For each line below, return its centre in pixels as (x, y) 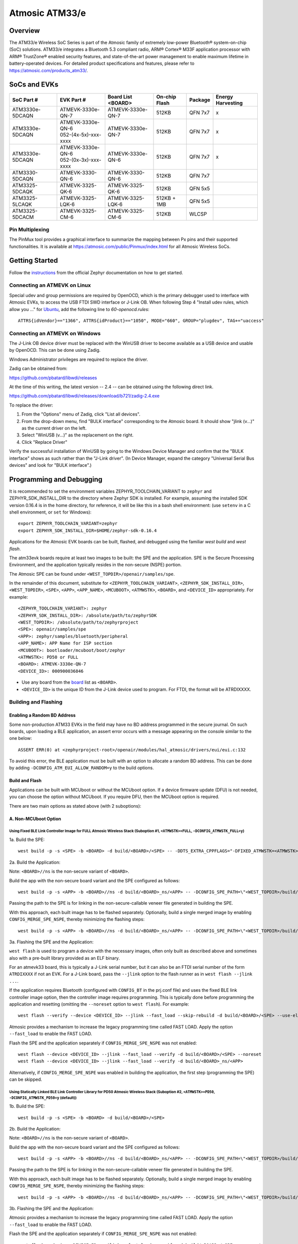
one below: (21, 738)
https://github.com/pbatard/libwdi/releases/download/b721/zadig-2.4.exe (84, 396)
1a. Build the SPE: (27, 840)
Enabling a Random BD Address (42, 715)
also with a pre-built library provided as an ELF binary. (65, 958)
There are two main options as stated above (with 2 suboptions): (75, 806)
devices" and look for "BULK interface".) (50, 465)
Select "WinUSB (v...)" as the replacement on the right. (78, 435)
